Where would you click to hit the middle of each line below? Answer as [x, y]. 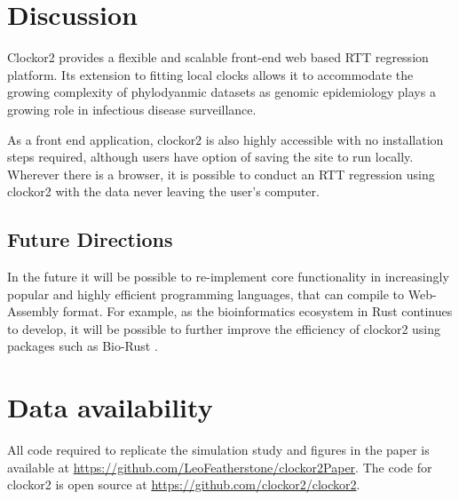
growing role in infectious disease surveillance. [132, 109]
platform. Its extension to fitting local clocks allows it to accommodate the [210, 74]
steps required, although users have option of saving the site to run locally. [210, 157]
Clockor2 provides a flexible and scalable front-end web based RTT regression [218, 57]
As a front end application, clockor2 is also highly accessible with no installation [226, 139]
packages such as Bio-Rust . [83, 346]
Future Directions [90, 239]
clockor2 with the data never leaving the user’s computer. [163, 191]
